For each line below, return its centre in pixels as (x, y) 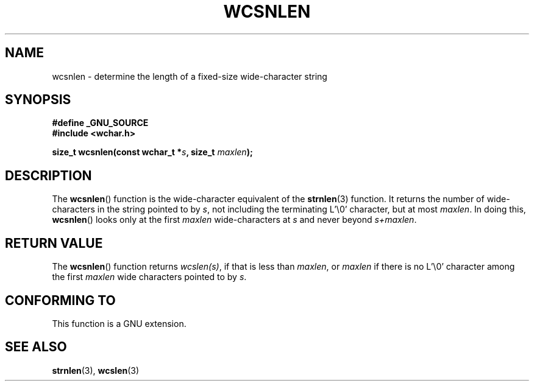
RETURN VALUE (54, 243)
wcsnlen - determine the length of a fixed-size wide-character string (190, 76)
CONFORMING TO (60, 300)
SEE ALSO (36, 347)
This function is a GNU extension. (119, 323)
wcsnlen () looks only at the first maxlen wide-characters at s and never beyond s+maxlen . (234, 220)
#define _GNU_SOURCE (100, 123)
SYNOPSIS (38, 100)
